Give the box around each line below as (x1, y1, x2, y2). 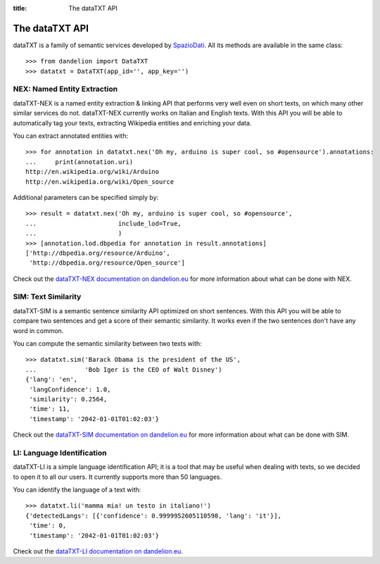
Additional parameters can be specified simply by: (13, 193, 159, 201)
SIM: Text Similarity (13, 292, 82, 302)
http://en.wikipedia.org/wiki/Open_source (25, 177, 175, 186)
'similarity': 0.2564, (29, 395, 108, 403)
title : (13, 4, 27, 12)
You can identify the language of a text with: (13, 486, 141, 494)
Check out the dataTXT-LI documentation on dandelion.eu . (13, 547, 183, 556)
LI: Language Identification (13, 448, 107, 458)
